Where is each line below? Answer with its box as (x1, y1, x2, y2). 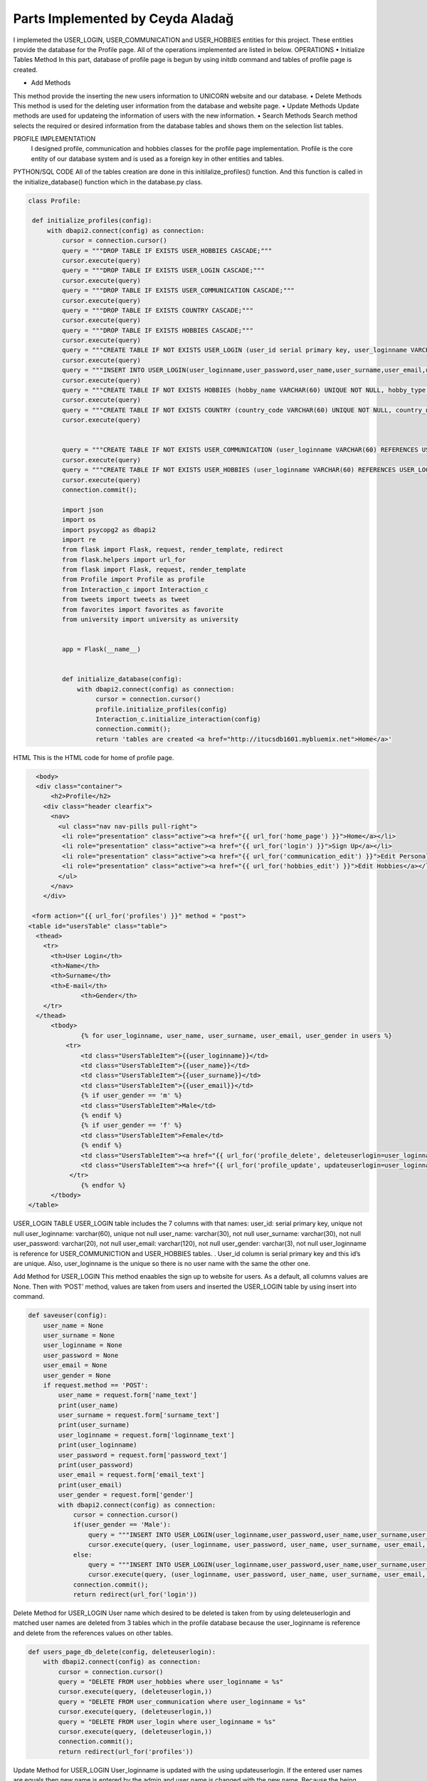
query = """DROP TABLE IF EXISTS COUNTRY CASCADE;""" (61, 306, 254, 314)
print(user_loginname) (58, 1441, 138, 1449)
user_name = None (43, 1322, 104, 1329)
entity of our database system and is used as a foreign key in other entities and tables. (31, 154, 285, 163)
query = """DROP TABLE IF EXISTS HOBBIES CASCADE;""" (61, 326, 254, 334)
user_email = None (43, 1361, 107, 1369)
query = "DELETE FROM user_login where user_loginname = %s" (58, 1718, 276, 1725)
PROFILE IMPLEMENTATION (13, 135, 96, 143)
